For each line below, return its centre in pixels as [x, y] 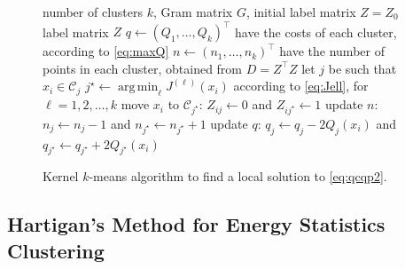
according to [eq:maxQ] [106, 51]
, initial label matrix [301, 12]
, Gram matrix [193, 12]
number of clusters [93, 12]
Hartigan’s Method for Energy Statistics [196, 224]
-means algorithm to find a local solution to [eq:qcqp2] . [238, 176]
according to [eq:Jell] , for [301, 86]
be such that [362, 68]
